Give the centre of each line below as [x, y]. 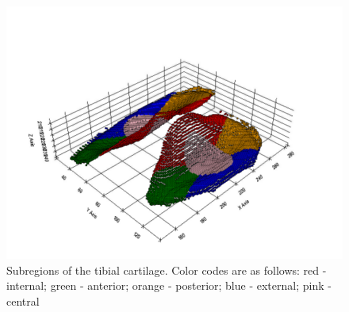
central [23, 300]
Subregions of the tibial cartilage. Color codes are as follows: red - [167, 270]
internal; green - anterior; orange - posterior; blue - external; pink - [169, 285]
